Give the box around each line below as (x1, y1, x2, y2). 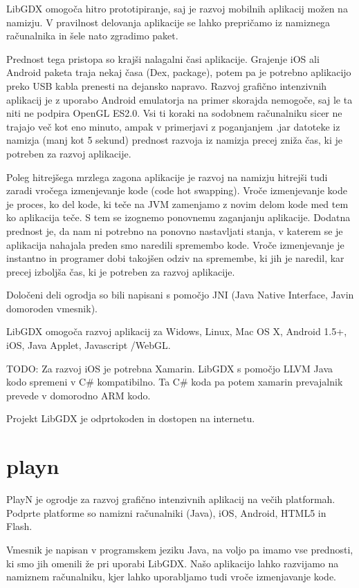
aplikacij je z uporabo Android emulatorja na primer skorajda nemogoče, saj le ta (6, 92, 353, 106)
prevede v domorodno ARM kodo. (6, 388, 151, 402)
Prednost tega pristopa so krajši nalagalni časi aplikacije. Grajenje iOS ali (6, 51, 320, 66)
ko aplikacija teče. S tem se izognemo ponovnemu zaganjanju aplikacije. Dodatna (6, 210, 351, 225)
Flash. (6, 519, 33, 533)
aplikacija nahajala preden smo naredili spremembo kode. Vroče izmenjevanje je (6, 237, 344, 252)
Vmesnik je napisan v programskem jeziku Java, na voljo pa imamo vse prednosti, (6, 542, 353, 556)
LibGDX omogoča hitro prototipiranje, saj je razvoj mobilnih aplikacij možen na (6, 1, 348, 15)
